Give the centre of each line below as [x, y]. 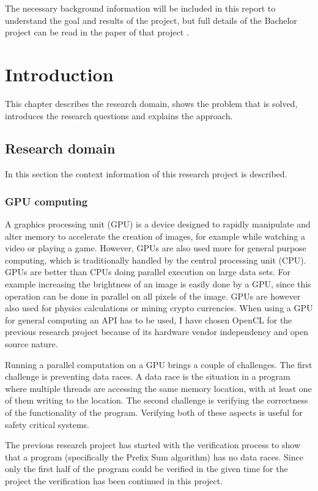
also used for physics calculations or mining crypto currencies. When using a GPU [159, 308]
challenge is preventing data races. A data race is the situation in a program [148, 376]
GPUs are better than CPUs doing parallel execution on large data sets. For [148, 272]
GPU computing [46, 201]
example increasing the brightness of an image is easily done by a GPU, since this [158, 284]
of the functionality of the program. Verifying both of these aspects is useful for [154, 412]
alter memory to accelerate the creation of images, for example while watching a [155, 236]
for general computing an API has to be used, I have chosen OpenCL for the [149, 319]
